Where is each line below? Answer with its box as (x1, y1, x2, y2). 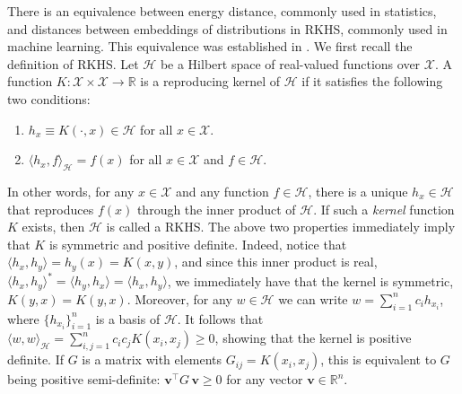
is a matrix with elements (82, 350, 222, 369)
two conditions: (7, 89, 91, 108)
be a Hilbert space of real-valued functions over (160, 54, 421, 73)
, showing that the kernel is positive (214, 328, 412, 347)
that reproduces (7, 199, 94, 218)
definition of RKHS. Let (7, 54, 139, 73)
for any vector (226, 370, 303, 389)
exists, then (22, 217, 85, 236)
